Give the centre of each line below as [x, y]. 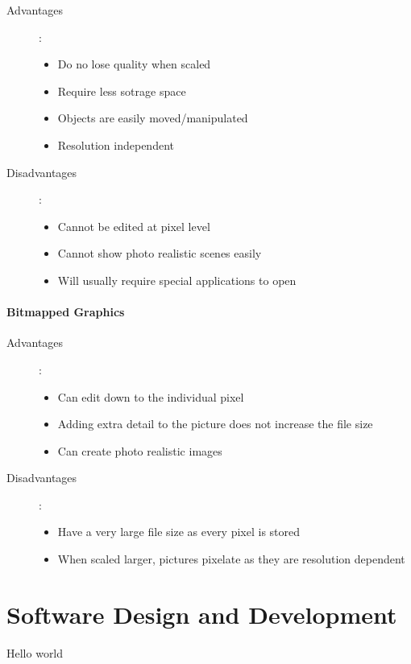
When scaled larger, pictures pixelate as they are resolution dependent [231, 559]
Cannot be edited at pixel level [134, 226]
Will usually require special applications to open [177, 280]
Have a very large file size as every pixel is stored [179, 532]
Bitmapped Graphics [66, 312]
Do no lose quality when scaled [134, 64]
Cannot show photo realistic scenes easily [160, 253]
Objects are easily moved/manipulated [153, 118]
